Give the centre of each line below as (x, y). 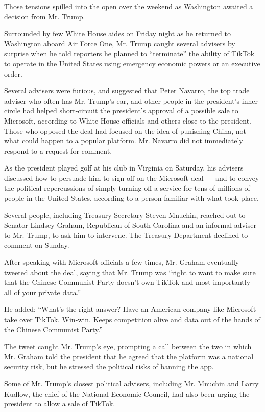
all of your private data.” (43, 292)
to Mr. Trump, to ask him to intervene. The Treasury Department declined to (126, 235)
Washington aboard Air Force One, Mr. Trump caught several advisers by (120, 43)
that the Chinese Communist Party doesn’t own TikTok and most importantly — (132, 282)
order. (13, 73)
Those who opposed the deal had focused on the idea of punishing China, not (125, 130)
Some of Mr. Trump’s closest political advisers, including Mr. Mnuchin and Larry (131, 383)
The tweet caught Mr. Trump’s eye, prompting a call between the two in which (128, 346)
